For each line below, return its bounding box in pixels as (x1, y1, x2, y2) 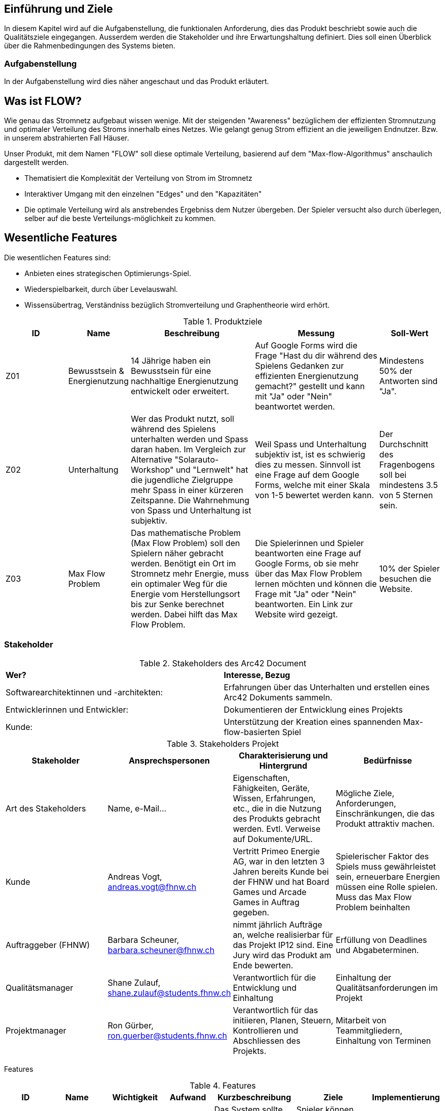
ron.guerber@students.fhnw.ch (107, 1030, 227, 1041)
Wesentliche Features (4, 231, 117, 245)
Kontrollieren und (232, 1025, 299, 1036)
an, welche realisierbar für (232, 929, 333, 940)
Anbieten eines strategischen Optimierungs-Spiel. (24, 268, 191, 278)
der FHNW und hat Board (232, 876, 330, 887)
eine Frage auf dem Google (255, 469, 360, 480)
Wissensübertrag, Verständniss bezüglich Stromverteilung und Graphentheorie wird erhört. (24, 300, 330, 309)
